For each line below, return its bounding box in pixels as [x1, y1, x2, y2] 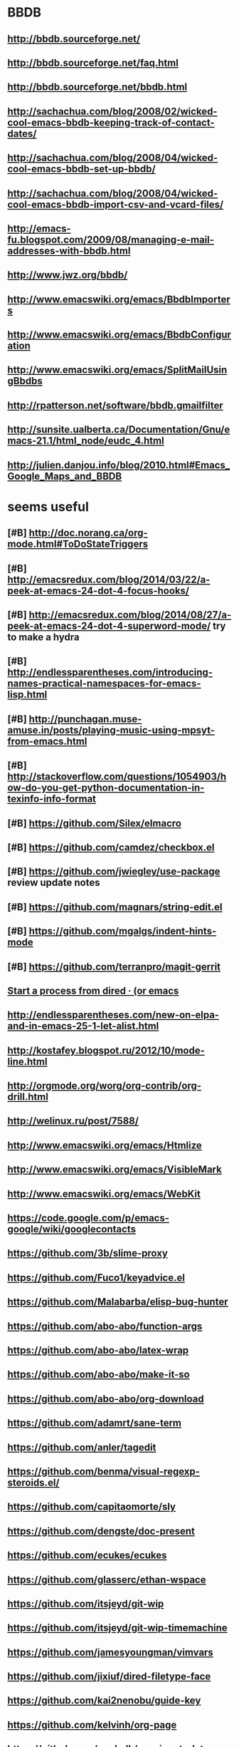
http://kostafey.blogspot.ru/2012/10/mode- [7, 1044, 205, 1056]
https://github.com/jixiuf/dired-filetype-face [7, 1671, 211, 1683]
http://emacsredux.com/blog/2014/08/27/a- [28, 609, 232, 621]
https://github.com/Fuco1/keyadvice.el [7, 1272, 185, 1284]
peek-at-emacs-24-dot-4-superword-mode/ [7, 620, 211, 632]
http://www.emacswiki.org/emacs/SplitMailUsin [7, 364, 228, 376]
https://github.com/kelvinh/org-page [7, 1718, 177, 1731]
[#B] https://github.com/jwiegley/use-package [7, 865, 221, 877]
